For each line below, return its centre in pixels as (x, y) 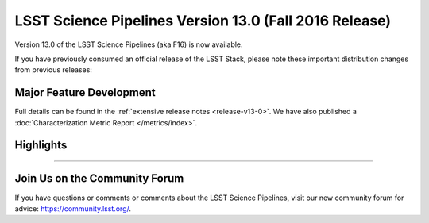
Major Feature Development (85, 92)
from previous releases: (54, 70)
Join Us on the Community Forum (99, 179)
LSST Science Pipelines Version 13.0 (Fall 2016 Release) (203, 21)
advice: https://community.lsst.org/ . (73, 208)
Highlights (41, 146)
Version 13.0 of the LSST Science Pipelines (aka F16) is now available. (129, 44)
